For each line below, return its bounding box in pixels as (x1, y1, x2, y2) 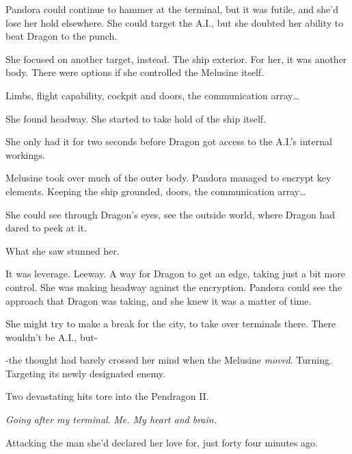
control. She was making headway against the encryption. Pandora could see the (5, 279, 342, 294)
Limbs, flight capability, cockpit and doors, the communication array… (5, 88, 299, 102)
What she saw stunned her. (5, 243, 120, 257)
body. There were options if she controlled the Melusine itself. (5, 65, 265, 79)
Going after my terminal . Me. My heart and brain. (5, 412, 217, 427)
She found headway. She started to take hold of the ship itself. (5, 111, 267, 125)
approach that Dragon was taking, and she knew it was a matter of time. (5, 293, 312, 307)
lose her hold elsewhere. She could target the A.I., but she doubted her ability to (5, 15, 344, 29)
